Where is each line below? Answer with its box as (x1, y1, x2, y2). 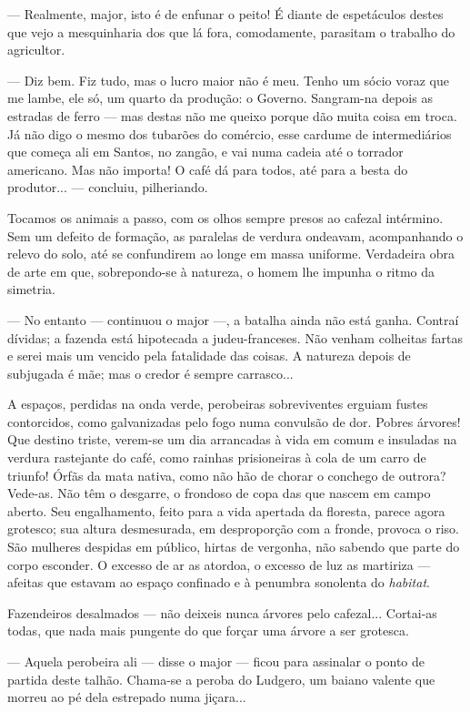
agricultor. (7, 40, 65, 59)
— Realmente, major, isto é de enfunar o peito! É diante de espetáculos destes (7, 5, 444, 23)
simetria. (7, 280, 56, 299)
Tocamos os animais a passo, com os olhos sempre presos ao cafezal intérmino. (7, 208, 444, 227)
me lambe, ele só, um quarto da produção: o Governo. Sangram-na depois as (7, 88, 433, 107)
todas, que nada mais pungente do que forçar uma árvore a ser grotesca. (7, 621, 409, 640)
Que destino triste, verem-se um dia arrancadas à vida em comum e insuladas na (7, 430, 457, 449)
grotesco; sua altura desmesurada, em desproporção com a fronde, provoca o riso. (7, 519, 459, 538)
